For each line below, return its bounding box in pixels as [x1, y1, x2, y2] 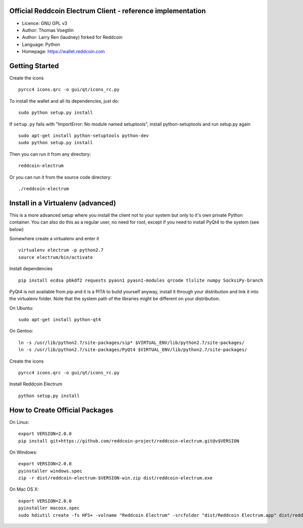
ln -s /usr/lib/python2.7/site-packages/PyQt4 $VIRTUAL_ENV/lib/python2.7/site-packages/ [18, 347, 247, 353]
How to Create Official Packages [9, 406, 114, 414]
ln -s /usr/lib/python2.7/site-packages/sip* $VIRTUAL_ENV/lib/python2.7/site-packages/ [18, 339, 245, 345]
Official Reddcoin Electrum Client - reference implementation [9, 7, 206, 15]
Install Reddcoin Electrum [9, 381, 63, 387]
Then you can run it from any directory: [9, 151, 91, 157]
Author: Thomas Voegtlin [22, 27, 74, 33]
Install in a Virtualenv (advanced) [9, 199, 116, 207]
